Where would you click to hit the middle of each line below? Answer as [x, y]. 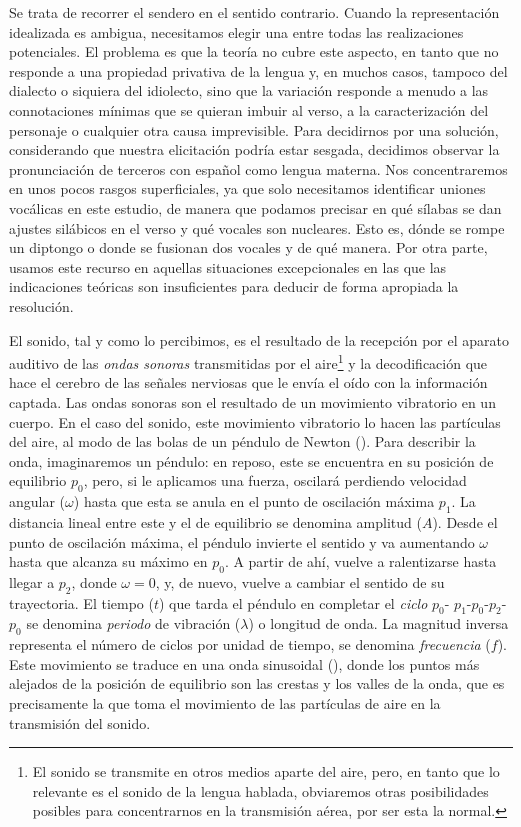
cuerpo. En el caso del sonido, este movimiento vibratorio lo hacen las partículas [255, 421]
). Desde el [465, 521]
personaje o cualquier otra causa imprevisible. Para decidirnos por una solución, [254, 129]
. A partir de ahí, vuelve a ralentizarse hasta [360, 561]
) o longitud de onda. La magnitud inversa [378, 623]
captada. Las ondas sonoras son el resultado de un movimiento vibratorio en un [252, 401]
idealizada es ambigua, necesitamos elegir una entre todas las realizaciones [236, 31]
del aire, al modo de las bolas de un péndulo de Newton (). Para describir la [242, 441]
